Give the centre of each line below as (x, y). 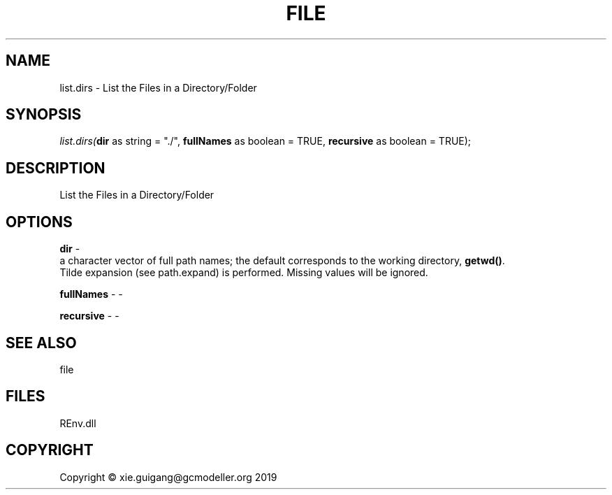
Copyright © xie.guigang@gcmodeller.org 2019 (168, 477)
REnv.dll (78, 423)
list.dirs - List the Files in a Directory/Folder (158, 87)
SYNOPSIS (44, 115)
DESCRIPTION (56, 168)
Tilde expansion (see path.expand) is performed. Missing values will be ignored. (244, 273)
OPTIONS (39, 222)
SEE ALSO (41, 343)
